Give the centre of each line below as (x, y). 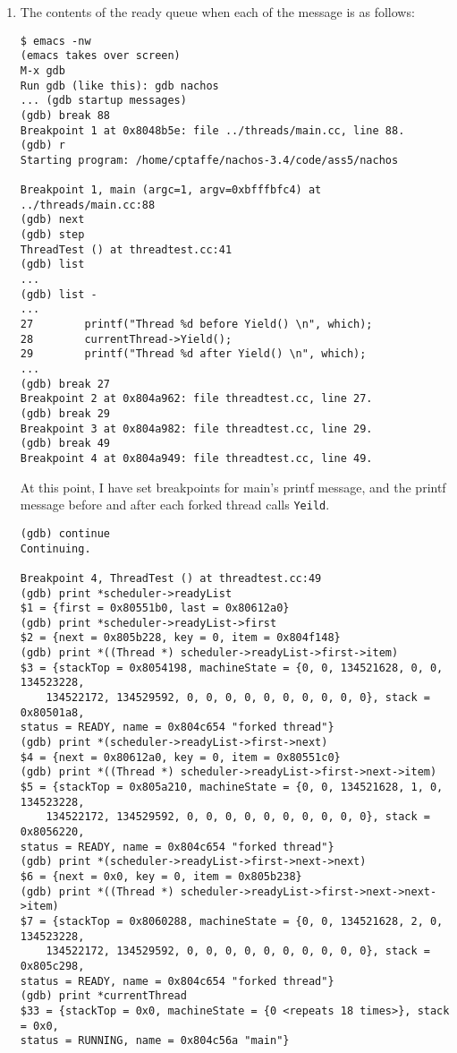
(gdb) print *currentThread (103, 996)
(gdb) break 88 (65, 115)
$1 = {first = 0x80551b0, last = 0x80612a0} (155, 608)
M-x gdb (42, 70)
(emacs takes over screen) (100, 56)
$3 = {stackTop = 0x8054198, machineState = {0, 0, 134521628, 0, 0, (232, 668)
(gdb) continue (65, 533)
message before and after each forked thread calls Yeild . (175, 505)
